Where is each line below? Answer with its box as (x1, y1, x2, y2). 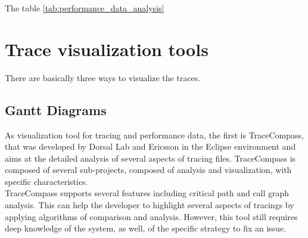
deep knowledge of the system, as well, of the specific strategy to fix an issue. (5, 222, 287, 234)
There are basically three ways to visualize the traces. (5, 71, 201, 84)
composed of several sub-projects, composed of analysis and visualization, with (5, 163, 292, 176)
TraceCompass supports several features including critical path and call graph (5, 187, 290, 199)
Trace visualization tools (5, 36, 209, 61)
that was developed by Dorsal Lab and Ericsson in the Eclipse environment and (5, 140, 296, 153)
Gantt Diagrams (5, 100, 107, 119)
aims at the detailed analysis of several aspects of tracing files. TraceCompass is (5, 152, 296, 164)
